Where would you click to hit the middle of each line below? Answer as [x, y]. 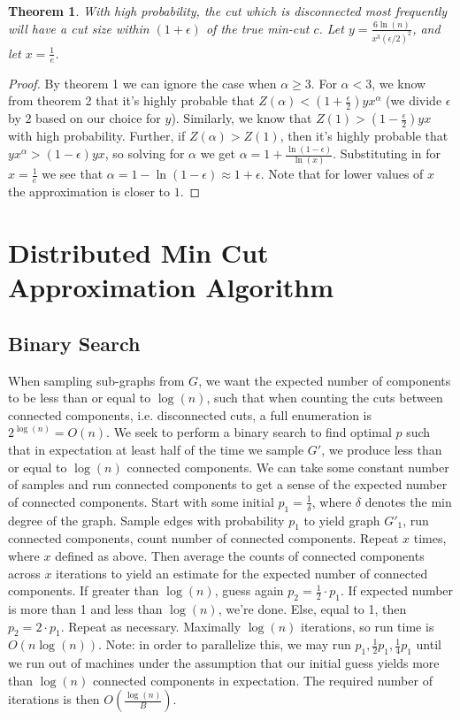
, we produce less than [382, 449]
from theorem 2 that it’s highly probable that [131, 100]
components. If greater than [84, 590]
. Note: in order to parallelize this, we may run [225, 644]
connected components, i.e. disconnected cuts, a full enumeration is [190, 414]
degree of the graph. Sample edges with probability [146, 520]
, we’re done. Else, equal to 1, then [312, 608]
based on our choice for [98, 118]
